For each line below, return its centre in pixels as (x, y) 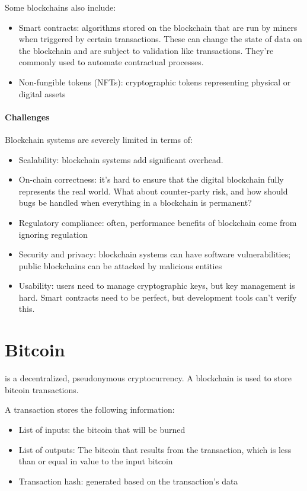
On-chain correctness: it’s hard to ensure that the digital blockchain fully (151, 179)
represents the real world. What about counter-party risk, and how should (153, 191)
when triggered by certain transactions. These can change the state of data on (160, 39)
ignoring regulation (53, 234)
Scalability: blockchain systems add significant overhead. (121, 159)
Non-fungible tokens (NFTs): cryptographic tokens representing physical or (155, 82)
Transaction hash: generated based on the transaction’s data (128, 481)
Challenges (27, 117)
